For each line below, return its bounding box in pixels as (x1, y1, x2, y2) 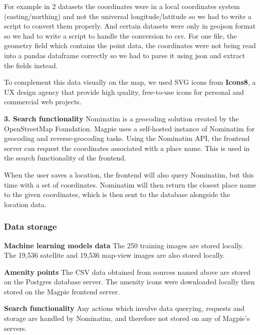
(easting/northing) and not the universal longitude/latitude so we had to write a (4, 11, 251, 21)
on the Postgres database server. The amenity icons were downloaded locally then (4, 276, 255, 287)
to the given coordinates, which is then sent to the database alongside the (4, 189, 230, 200)
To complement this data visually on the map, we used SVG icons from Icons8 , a (4, 77, 256, 87)
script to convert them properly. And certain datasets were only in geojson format (4, 21, 256, 31)
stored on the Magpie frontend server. (4, 286, 120, 296)
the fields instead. (4, 60, 58, 70)
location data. (4, 199, 47, 209)
